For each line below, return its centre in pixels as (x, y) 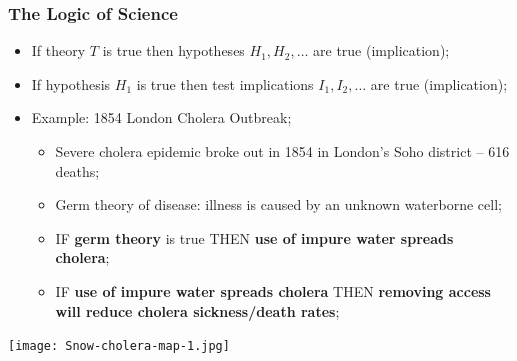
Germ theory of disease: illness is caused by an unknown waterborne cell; (278, 204)
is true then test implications (225, 83)
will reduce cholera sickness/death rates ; (197, 310)
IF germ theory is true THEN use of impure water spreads (254, 237)
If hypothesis (71, 83)
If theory (58, 50)
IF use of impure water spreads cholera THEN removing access (273, 290)
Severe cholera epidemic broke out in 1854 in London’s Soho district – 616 (282, 151)
